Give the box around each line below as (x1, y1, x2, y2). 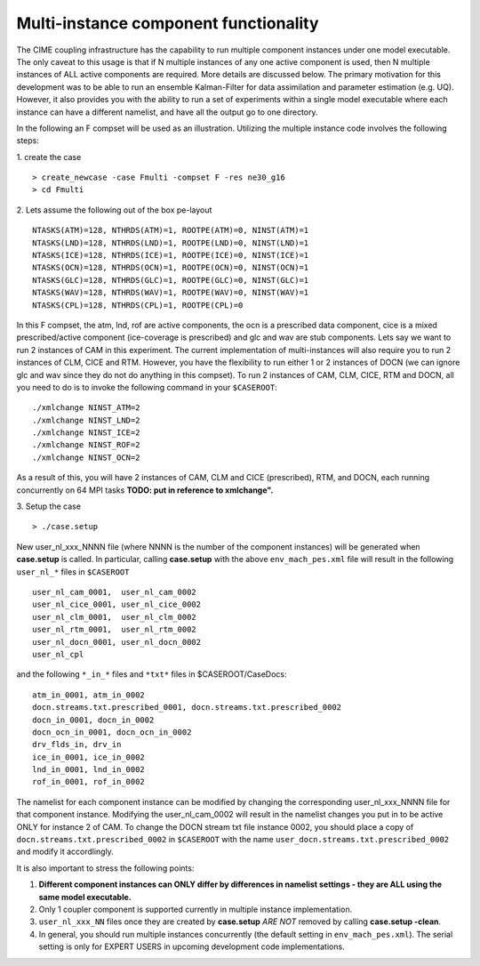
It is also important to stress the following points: (16, 863, 195, 873)
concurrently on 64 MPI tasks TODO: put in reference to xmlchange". (16, 485, 274, 495)
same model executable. (38, 891, 132, 902)
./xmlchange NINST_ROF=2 (32, 440, 140, 450)
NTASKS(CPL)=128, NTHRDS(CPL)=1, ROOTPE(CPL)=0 (32, 300, 244, 310)
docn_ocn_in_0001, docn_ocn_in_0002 (32, 727, 192, 737)
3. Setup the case (16, 501, 82, 511)
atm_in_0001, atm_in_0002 (32, 689, 146, 700)
